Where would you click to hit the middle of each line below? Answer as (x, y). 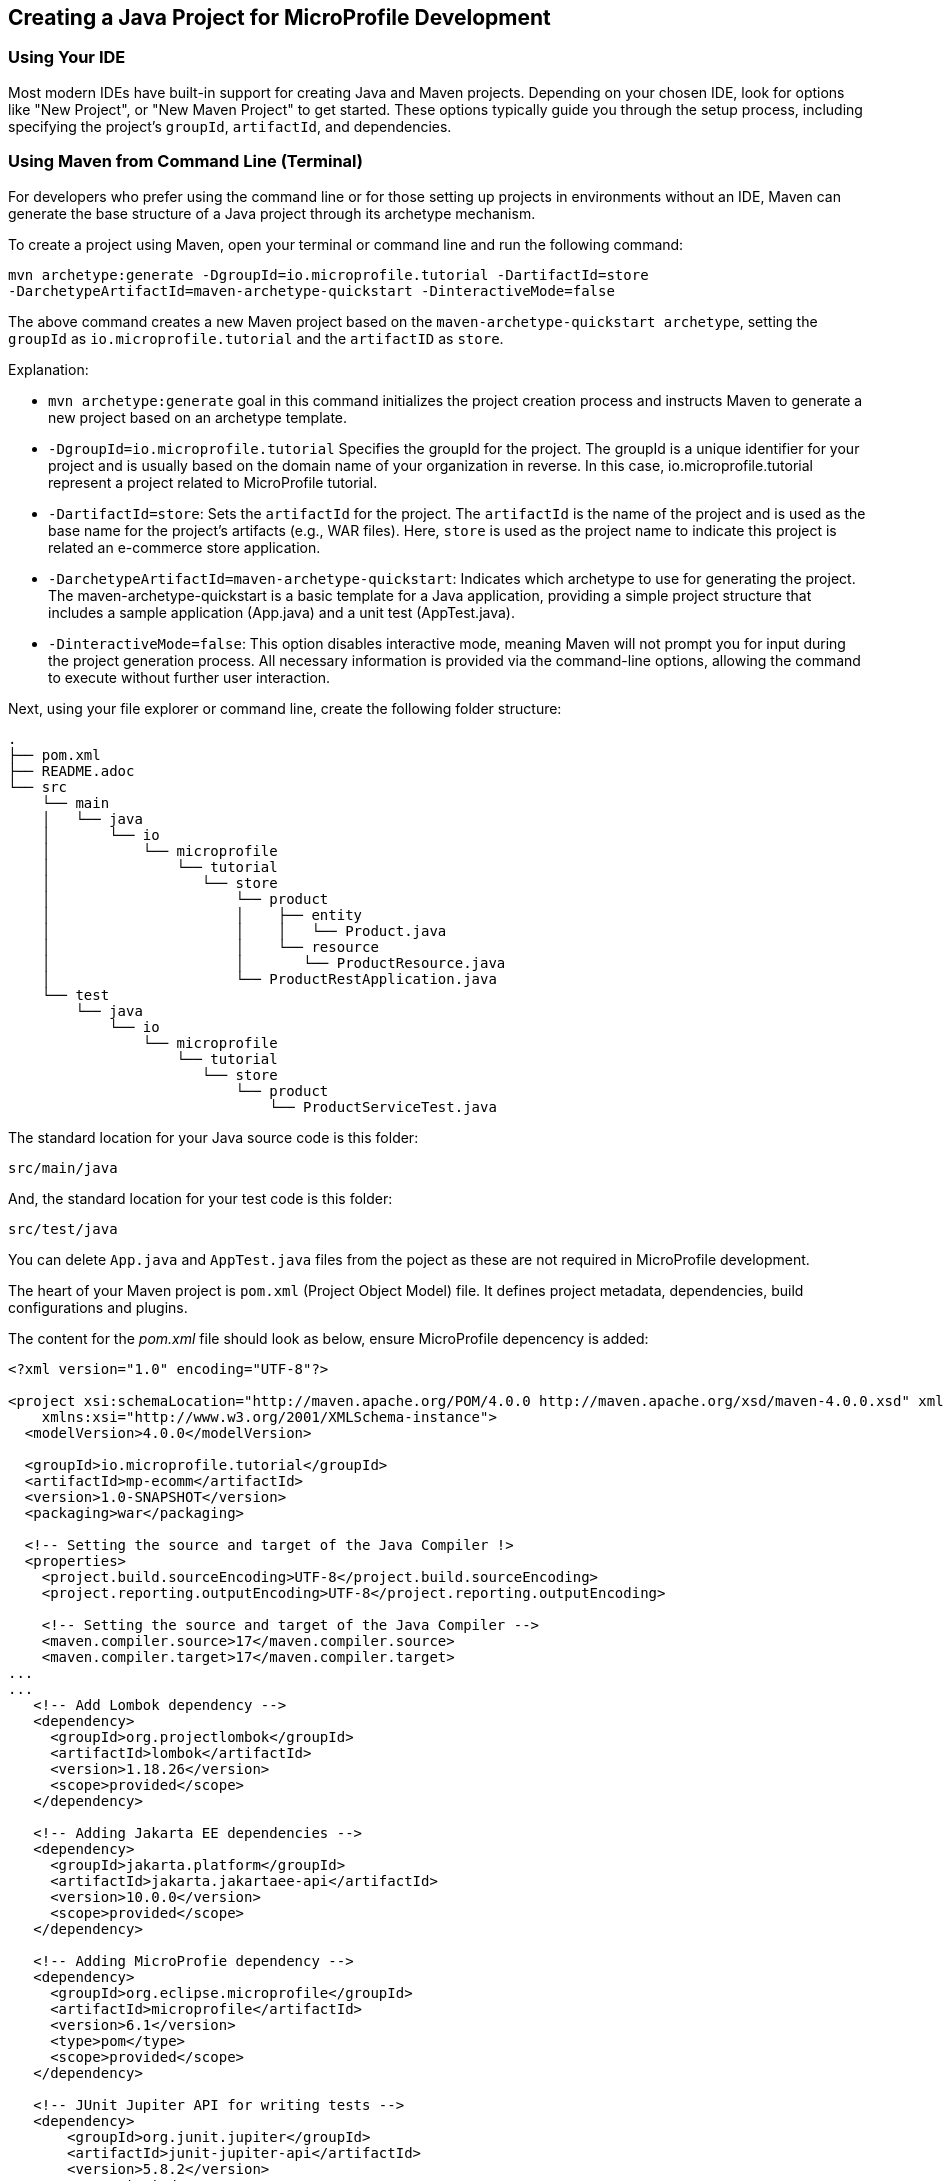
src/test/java (63, 1228)
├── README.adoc (71, 770)
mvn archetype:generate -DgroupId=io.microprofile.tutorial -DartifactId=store (328, 274)
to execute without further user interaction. (189, 677)
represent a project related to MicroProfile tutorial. (213, 482)
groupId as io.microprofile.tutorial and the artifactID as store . (256, 338)
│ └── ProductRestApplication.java (269, 978)
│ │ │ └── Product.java (244, 930)
